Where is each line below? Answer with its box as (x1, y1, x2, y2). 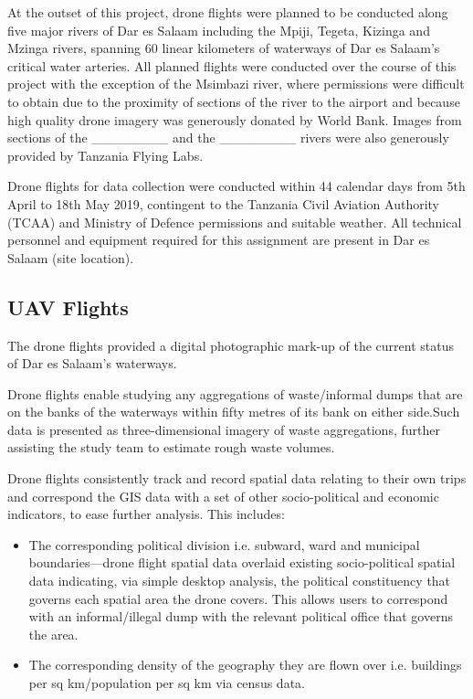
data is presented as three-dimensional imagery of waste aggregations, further (7, 419, 440, 439)
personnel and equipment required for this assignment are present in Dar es (7, 230, 430, 249)
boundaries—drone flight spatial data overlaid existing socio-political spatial (28, 553, 456, 572)
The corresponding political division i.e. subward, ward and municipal (28, 535, 420, 554)
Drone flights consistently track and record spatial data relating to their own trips (7, 469, 467, 488)
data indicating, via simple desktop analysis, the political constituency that (28, 571, 451, 590)
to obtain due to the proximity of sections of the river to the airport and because (7, 91, 460, 111)
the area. (28, 624, 79, 643)
